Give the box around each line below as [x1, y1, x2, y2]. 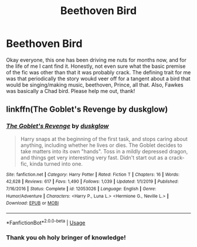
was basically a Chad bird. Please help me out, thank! [6, 87, 135, 94]
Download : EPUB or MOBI [6, 200, 59, 206]
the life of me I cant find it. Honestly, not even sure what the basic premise [6, 63, 186, 70]
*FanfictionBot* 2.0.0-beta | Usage [6, 218, 86, 226]
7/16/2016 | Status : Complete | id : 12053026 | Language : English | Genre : [6, 186, 157, 191]
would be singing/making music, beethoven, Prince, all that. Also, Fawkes [6, 81, 184, 88]
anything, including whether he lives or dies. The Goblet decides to [20, 142, 183, 149]
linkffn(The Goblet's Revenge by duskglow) [6, 104, 168, 115]
